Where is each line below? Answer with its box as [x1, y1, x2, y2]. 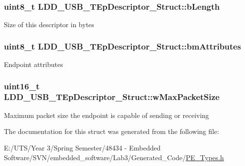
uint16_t [4, 80, 40, 92]
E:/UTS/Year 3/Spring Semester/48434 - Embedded [4, 142, 161, 152]
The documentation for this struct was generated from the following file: [4, 126, 219, 136]
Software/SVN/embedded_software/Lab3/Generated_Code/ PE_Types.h [4, 152, 224, 162]
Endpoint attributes [4, 59, 63, 69]
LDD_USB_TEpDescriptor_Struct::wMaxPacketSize [4, 91, 220, 103]
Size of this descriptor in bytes [4, 19, 94, 30]
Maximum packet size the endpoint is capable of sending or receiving [4, 110, 209, 120]
